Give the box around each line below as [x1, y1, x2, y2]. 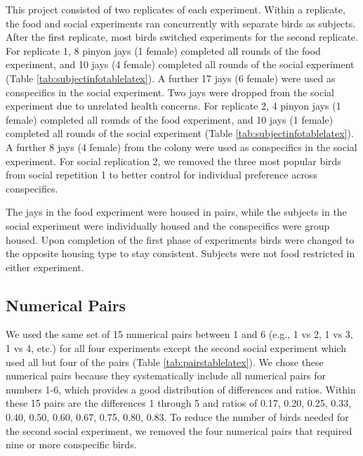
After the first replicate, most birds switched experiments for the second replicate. [6, 30, 358, 44]
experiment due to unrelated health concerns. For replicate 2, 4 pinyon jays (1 [6, 98, 341, 113]
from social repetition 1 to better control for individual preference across [6, 167, 317, 182]
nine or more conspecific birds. [6, 437, 137, 452]
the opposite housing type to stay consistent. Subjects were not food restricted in [6, 246, 355, 261]
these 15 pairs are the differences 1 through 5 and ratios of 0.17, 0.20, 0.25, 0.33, [6, 396, 352, 410]
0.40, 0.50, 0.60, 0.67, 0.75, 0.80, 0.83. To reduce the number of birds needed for [6, 410, 349, 424]
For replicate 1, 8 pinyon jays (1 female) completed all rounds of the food [6, 43, 321, 58]
